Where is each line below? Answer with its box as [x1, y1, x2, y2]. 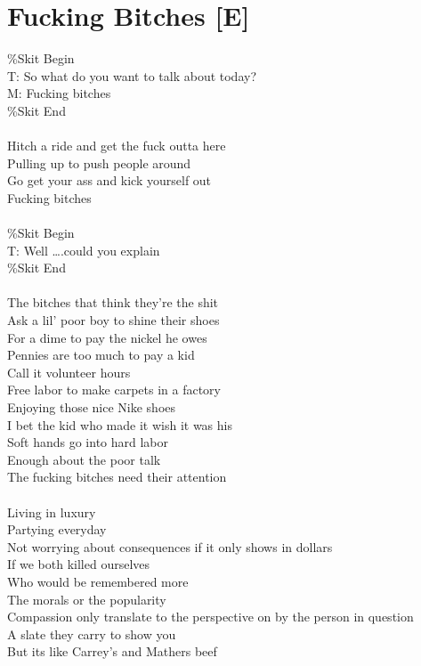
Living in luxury [7, 502, 96, 521]
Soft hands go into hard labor [7, 433, 169, 451]
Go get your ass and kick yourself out [7, 171, 212, 190]
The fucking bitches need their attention [7, 467, 227, 486]
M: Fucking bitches [7, 84, 111, 102]
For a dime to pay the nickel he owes [7, 328, 207, 346]
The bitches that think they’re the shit [7, 293, 219, 312]
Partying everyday [7, 520, 107, 539]
